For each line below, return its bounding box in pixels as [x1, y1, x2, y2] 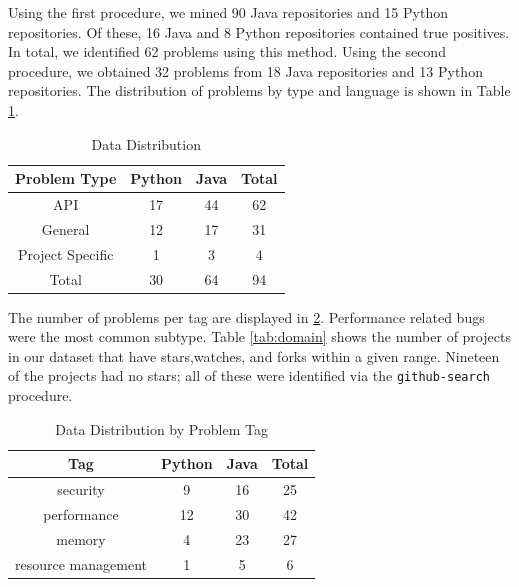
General [41, 218, 90, 239]
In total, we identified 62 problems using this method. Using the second [8, 41, 446, 62]
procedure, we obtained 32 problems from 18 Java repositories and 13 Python [8, 60, 483, 81]
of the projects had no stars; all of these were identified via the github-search [8, 365, 490, 386]
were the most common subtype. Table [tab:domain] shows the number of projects [8, 326, 511, 347]
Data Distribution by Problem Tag [55, 418, 268, 439]
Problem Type [15, 168, 117, 189]
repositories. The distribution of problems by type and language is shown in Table [8, 80, 511, 101]
